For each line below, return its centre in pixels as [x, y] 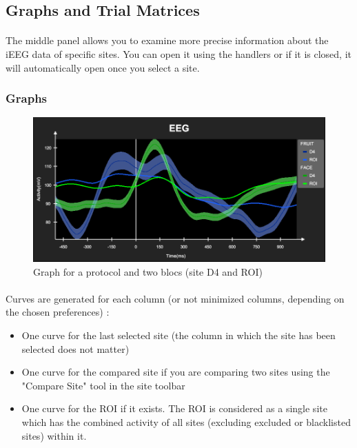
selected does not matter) [75, 348]
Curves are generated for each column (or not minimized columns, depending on [175, 298]
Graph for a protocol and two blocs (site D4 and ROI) [148, 271]
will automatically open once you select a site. [103, 67]
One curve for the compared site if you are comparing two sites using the [176, 372]
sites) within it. [54, 435]
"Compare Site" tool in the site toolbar [103, 385]
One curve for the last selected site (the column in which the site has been [178, 335]
